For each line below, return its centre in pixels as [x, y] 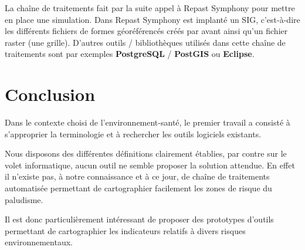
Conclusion [50, 94]
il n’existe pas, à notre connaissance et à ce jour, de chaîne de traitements [137, 176]
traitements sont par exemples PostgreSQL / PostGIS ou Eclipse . [130, 54]
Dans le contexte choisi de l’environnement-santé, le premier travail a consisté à [148, 122]
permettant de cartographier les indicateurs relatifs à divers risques [125, 230]
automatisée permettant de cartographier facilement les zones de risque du [138, 188]
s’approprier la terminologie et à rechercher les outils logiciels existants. [133, 134]
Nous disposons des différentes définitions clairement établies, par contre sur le [146, 153]
